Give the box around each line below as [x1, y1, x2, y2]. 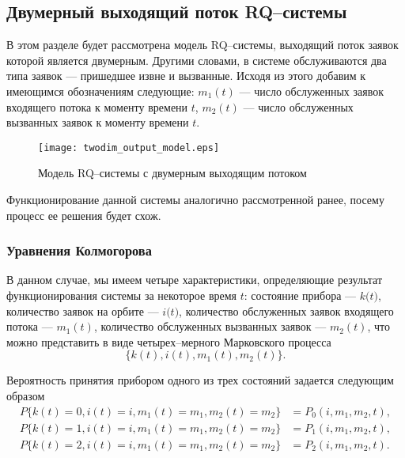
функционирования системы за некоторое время [6, 287, 237, 304]
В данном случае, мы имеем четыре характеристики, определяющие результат [6, 271, 383, 288]
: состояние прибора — [244, 287, 357, 304]
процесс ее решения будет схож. [6, 206, 161, 223]
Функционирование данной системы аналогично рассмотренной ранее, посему [6, 191, 384, 208]
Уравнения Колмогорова [6, 240, 152, 260]
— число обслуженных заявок [239, 82, 384, 99]
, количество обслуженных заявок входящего [179, 302, 394, 319]
